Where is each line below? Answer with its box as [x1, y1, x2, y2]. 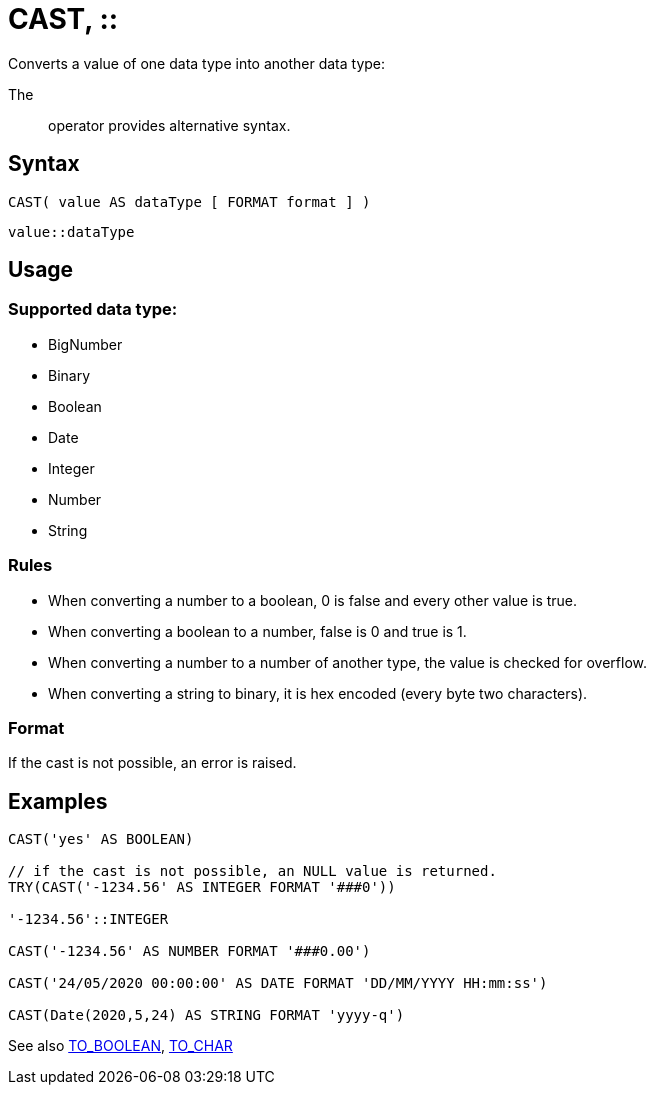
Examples [8, 788, 108, 814]
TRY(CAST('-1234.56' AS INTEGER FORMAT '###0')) [8, 879, 396, 896]
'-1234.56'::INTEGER [8, 911, 169, 928]
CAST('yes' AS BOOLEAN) [8, 831, 194, 848]
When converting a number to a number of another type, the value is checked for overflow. [48, 653, 647, 671]
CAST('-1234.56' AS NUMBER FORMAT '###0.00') [8, 943, 371, 960]
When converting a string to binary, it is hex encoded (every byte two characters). [48, 684, 588, 702]
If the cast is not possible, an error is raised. [8, 754, 297, 772]
